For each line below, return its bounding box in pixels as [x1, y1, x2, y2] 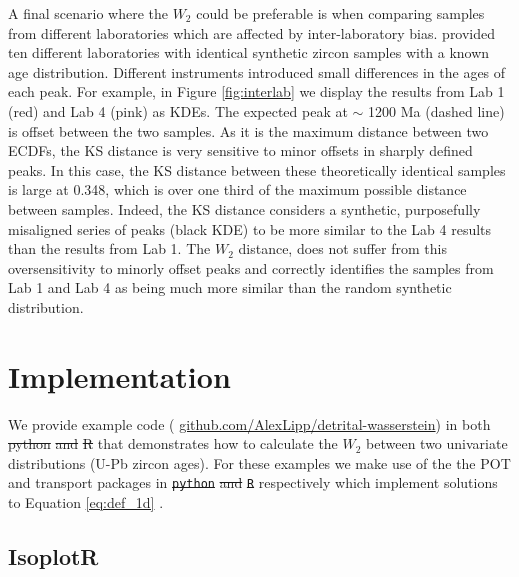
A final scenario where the [8, 3, 168, 23]
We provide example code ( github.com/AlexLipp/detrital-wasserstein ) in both [8, 413, 491, 434]
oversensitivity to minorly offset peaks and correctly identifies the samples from [8, 257, 494, 278]
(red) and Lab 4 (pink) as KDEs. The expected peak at [8, 100, 348, 121]
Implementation [8, 355, 231, 396]
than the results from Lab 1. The [8, 238, 211, 259]
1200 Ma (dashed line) [368, 100, 505, 121]
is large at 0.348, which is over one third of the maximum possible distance [8, 179, 467, 200]
